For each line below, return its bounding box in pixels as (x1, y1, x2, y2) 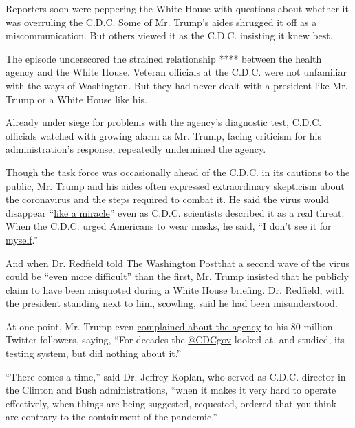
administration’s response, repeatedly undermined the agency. (6, 142, 266, 156)
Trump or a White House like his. (6, 92, 147, 106)
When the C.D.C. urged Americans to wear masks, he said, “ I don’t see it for (6, 219, 332, 233)
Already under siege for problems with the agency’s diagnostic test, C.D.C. (6, 115, 322, 129)
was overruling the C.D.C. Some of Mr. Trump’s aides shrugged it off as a (6, 14, 317, 29)
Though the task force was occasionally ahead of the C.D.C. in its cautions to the (6, 164, 350, 179)
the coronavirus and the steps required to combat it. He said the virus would (6, 192, 329, 206)
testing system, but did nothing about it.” (6, 346, 182, 361)
